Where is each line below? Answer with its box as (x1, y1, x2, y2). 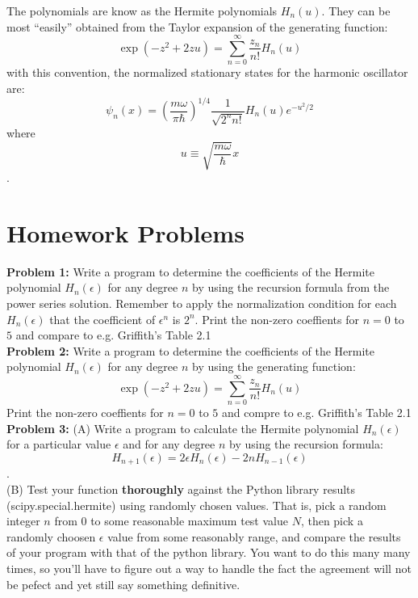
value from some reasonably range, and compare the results (107, 528, 401, 545)
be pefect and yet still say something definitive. (6, 575, 240, 592)
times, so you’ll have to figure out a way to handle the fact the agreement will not (6, 559, 412, 576)
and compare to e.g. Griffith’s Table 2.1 (15, 326, 211, 343)
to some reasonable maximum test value (90, 512, 288, 529)
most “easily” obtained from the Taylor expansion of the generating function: (6, 18, 388, 35)
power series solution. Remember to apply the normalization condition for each (6, 295, 397, 312)
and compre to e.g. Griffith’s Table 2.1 (222, 404, 412, 421)
